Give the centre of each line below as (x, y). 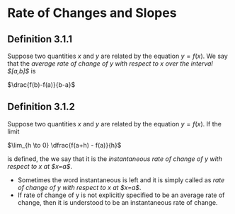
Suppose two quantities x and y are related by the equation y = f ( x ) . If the (114, 124)
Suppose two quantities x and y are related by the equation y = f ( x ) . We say (117, 56)
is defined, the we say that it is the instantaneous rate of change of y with (115, 159)
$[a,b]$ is (22, 71)
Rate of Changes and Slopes (92, 13)
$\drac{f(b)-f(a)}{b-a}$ (41, 85)
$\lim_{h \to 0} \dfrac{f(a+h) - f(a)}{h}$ (64, 145)
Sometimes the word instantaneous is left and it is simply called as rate (121, 180)
